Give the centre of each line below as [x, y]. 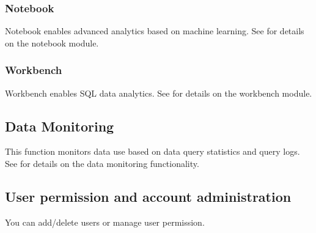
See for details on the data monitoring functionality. [102, 164]
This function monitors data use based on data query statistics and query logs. [152, 151]
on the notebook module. [52, 43]
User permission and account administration [148, 196]
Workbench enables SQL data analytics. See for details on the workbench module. [159, 93]
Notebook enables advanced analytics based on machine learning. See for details [155, 31]
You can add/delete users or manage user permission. [105, 222]
